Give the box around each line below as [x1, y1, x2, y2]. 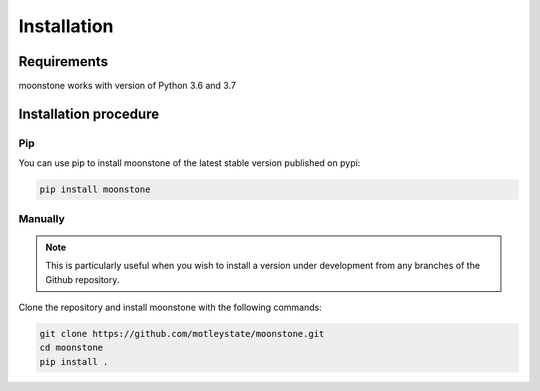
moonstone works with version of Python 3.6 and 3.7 [18, 80, 237, 92]
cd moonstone [39, 342, 104, 354]
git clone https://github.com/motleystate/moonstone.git [39, 328, 325, 339]
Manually [18, 211, 65, 225]
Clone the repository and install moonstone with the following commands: [18, 301, 322, 313]
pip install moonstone [39, 184, 151, 195]
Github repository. [45, 273, 120, 285]
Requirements [18, 53, 109, 70]
